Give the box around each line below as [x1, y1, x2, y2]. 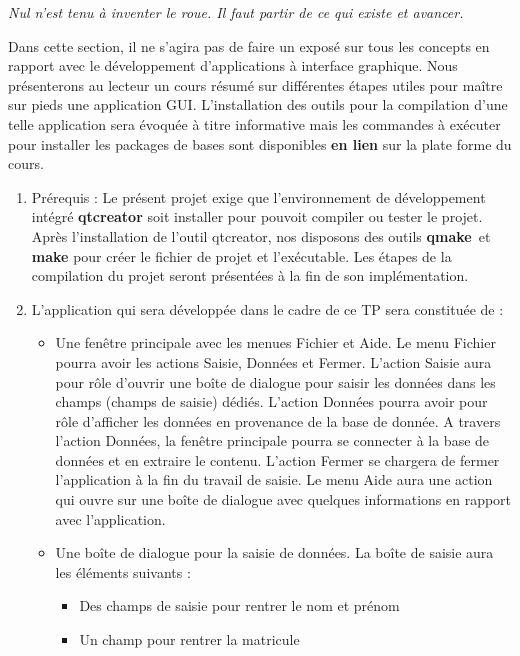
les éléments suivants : [55, 561, 191, 582]
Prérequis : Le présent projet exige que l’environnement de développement [31, 186, 486, 207]
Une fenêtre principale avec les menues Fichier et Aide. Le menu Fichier [55, 332, 496, 353]
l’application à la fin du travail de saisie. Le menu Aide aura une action [55, 469, 493, 490]
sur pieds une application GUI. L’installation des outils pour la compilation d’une [8, 94, 508, 115]
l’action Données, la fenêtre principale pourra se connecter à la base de [55, 430, 490, 451]
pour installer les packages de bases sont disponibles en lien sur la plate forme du [8, 133, 512, 154]
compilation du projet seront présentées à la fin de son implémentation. [31, 265, 469, 286]
